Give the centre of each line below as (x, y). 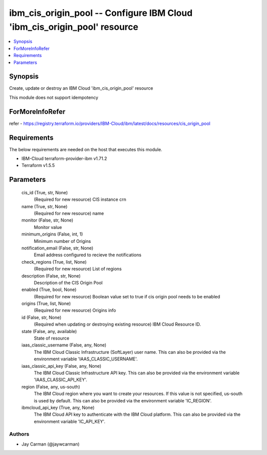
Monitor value (48, 227)
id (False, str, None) (42, 317)
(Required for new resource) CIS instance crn (80, 199)
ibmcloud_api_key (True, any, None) (58, 407)
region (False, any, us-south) (51, 387)
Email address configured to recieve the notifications (88, 255)
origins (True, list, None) (46, 304)
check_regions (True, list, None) (54, 262)
